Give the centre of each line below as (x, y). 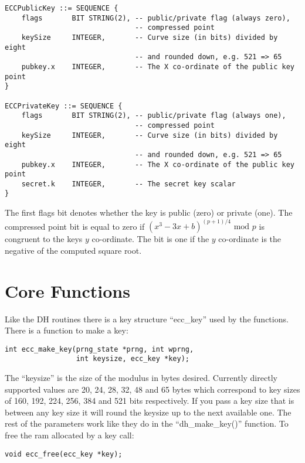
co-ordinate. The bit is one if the (150, 239)
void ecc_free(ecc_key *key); (64, 454)
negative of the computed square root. (73, 250)
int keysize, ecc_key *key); (133, 359)
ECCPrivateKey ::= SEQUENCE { (64, 106)
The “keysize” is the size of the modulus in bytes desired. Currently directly (141, 378)
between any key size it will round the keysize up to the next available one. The (148, 412)
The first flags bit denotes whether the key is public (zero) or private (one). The (149, 212)
